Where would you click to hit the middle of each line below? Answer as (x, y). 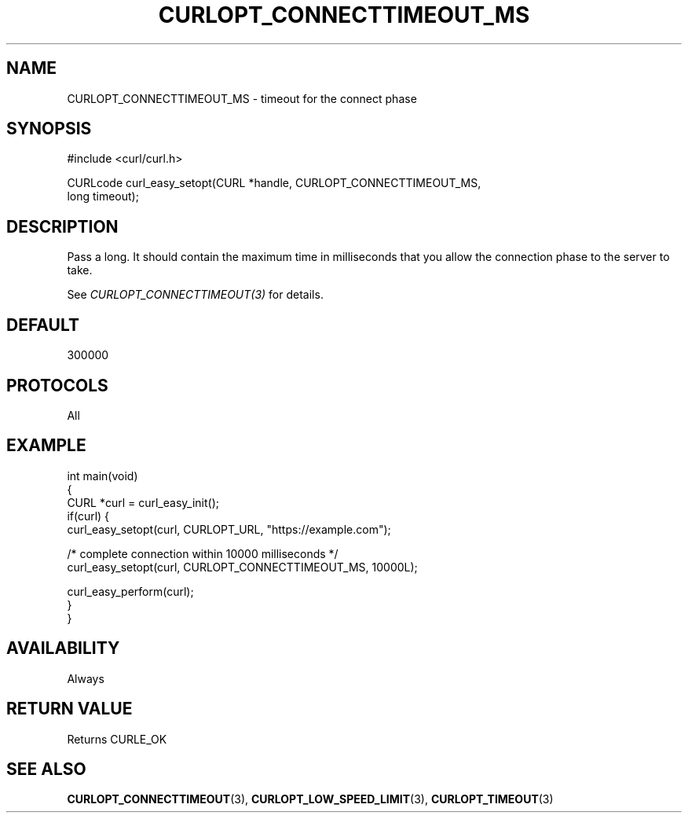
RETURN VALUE (70, 709)
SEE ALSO (46, 769)
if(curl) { (88, 516)
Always (86, 678)
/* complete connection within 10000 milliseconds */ (203, 553)
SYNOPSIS (49, 129)
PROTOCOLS (57, 385)
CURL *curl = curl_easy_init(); (143, 502)
